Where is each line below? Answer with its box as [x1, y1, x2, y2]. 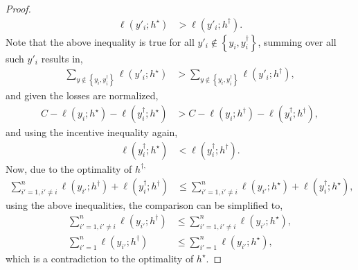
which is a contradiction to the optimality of [6, 251, 194, 265]
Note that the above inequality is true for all [6, 34, 195, 49]
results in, [41, 51, 83, 65]
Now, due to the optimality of [6, 161, 132, 176]
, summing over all [258, 34, 337, 49]
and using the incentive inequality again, [6, 125, 178, 140]
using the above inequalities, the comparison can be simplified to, [6, 198, 283, 212]
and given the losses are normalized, [6, 88, 159, 103]
